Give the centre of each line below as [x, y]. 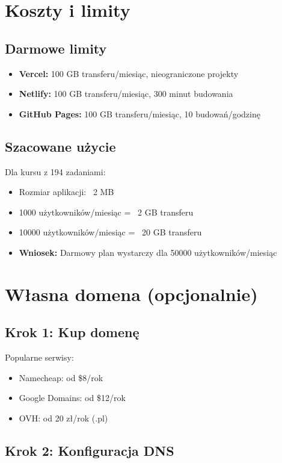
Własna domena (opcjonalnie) [131, 294]
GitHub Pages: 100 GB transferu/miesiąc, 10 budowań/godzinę [139, 113]
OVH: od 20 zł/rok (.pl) [63, 418]
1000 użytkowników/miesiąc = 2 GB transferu [106, 212]
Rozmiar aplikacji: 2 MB [66, 192]
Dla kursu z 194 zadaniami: [55, 171]
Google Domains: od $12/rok [72, 398]
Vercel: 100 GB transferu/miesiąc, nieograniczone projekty [129, 73]
